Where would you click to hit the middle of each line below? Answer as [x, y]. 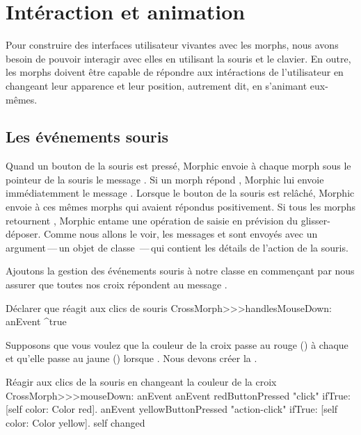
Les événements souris [87, 137]
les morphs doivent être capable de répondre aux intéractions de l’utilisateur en [175, 72]
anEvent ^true [36, 321]
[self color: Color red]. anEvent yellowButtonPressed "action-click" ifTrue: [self [172, 409]
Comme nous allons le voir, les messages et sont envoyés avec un [180, 234]
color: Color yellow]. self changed [75, 422]
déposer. [23, 234]
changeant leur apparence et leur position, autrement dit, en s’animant [157, 85]
